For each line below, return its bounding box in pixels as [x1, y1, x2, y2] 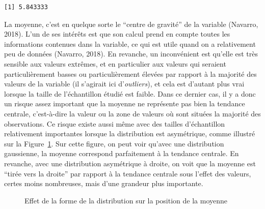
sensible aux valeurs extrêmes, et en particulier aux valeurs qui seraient [4, 58, 226, 69]
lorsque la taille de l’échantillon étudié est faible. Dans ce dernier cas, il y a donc [4, 88, 256, 99]
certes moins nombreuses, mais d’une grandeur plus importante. [4, 178, 203, 189]
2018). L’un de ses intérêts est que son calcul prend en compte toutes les [4, 28, 230, 39]
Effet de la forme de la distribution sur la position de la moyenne [24, 195, 227, 205]
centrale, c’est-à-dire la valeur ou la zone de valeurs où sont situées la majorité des [4, 108, 261, 118]
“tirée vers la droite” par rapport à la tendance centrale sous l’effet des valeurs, [4, 168, 251, 178]
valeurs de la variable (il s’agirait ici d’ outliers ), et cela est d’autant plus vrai [4, 78, 245, 89]
